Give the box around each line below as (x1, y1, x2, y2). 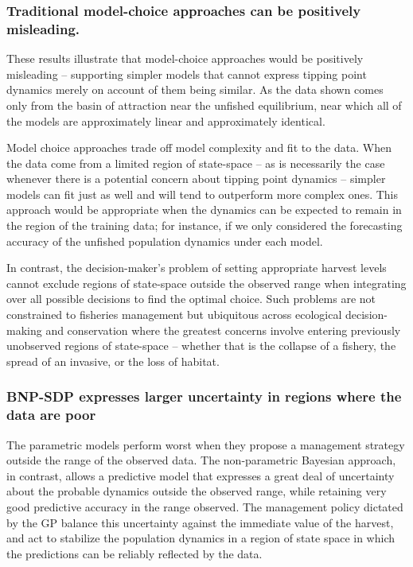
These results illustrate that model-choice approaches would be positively (6, 50, 364, 67)
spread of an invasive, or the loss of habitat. (6, 352, 220, 369)
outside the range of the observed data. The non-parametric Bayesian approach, (6, 452, 396, 468)
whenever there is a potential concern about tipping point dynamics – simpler (6, 170, 386, 187)
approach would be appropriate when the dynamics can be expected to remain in (6, 201, 402, 218)
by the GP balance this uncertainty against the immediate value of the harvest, (6, 514, 394, 530)
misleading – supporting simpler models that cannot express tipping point (6, 65, 367, 82)
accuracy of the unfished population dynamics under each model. (6, 232, 323, 249)
